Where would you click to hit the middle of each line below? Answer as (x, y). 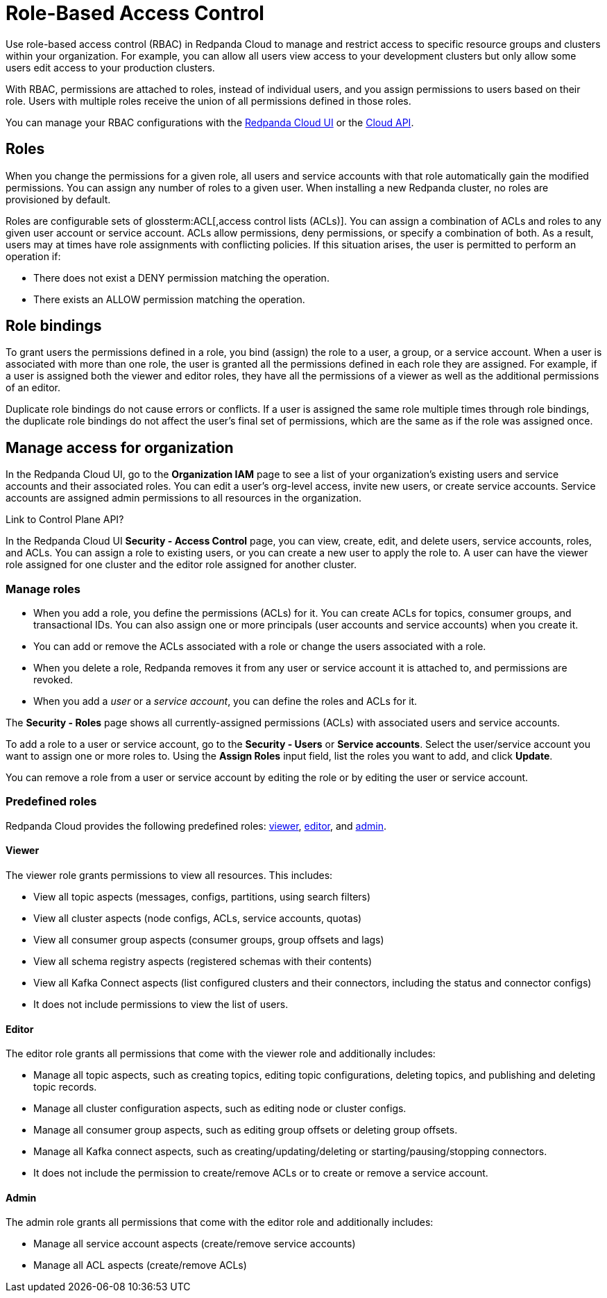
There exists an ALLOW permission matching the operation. (169, 299)
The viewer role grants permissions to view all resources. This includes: (169, 875)
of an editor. (33, 388)
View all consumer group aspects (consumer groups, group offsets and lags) (209, 940)
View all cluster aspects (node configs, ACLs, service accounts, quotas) (198, 918)
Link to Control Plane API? (65, 520)
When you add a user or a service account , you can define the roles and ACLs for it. (225, 701)
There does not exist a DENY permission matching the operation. (181, 277)
